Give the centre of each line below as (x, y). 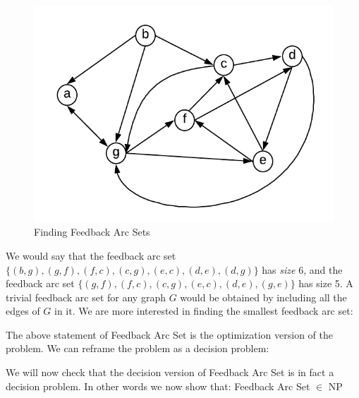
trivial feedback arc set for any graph (86, 297)
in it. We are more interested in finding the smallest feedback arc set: (204, 311)
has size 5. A (326, 283)
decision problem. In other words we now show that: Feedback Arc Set (158, 386)
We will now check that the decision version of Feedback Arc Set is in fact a (170, 372)
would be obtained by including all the (263, 297)
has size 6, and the (302, 269)
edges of (23, 311)
